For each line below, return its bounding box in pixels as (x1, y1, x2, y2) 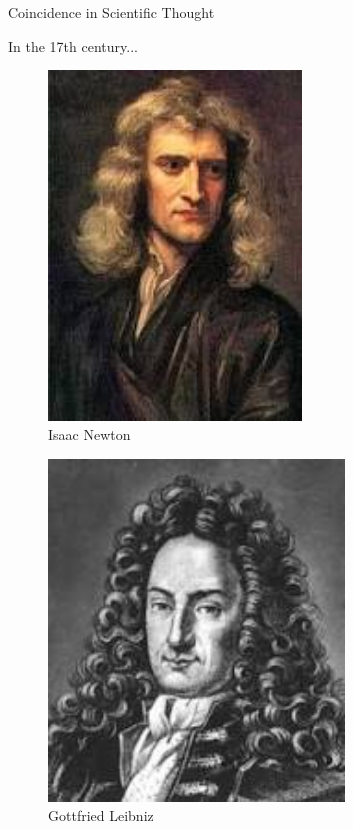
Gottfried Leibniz (48, 805, 154, 826)
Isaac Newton (48, 424, 131, 445)
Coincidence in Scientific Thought (8, 2, 215, 22)
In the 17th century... (8, 35, 138, 56)
